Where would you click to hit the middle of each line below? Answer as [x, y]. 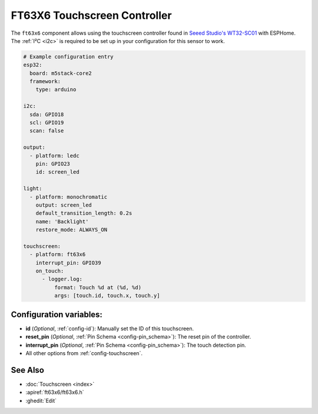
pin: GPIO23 [53, 164]
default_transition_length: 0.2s [84, 213]
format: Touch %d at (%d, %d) [97, 287]
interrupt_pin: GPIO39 [68, 263]
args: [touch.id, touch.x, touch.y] [107, 296]
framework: [45, 82]
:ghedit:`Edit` [41, 400]
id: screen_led [57, 172]
